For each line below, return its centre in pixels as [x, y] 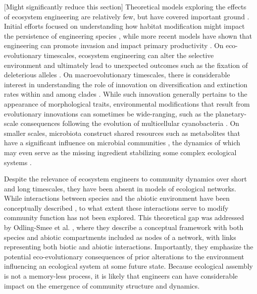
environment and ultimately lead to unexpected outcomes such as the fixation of [126, 65]
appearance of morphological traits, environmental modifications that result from [127, 103]
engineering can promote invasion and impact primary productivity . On [114, 45]
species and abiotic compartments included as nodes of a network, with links [120, 237]
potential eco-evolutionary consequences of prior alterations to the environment [124, 256]
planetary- [231, 113]
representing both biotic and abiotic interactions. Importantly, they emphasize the [129, 247]
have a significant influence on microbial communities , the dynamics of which [122, 143]
